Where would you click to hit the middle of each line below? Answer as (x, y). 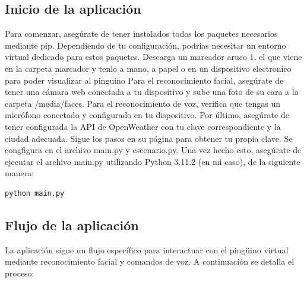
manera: (20, 173)
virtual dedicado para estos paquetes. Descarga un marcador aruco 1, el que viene (153, 57)
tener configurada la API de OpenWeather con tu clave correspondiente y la (143, 126)
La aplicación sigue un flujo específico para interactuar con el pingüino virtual (147, 249)
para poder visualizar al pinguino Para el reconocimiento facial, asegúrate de (144, 80)
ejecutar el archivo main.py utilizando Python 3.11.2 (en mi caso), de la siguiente (153, 161)
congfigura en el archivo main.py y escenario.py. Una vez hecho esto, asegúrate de (153, 150)
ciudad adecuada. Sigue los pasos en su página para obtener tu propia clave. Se (149, 138)
